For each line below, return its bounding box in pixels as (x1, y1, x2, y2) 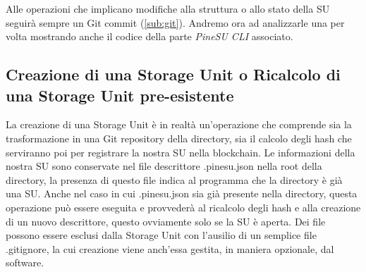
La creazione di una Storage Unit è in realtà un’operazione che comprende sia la (6, 117, 352, 132)
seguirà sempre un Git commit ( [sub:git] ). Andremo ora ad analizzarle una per (6, 15, 345, 30)
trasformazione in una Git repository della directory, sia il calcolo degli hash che (6, 130, 352, 145)
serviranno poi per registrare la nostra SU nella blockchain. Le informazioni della (6, 144, 355, 159)
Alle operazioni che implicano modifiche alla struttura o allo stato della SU (6, 1, 330, 16)
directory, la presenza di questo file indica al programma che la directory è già (6, 172, 343, 187)
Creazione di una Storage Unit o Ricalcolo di (6, 63, 341, 85)
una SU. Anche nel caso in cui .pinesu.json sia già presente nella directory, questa (6, 186, 358, 201)
